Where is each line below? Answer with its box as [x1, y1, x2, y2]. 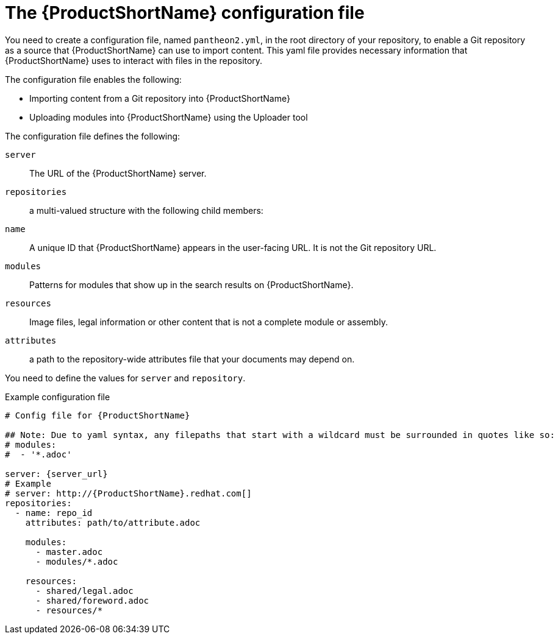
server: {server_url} [5, 468, 108, 479]
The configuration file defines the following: [5, 130, 181, 141]
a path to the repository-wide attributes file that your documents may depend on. [29, 353, 355, 364]
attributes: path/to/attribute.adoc [25, 517, 201, 528]
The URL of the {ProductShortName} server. [29, 168, 207, 178]
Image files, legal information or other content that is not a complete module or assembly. [29, 316, 388, 327]
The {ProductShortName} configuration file [5, 2, 365, 23]
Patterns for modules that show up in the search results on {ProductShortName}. [29, 279, 354, 290]
